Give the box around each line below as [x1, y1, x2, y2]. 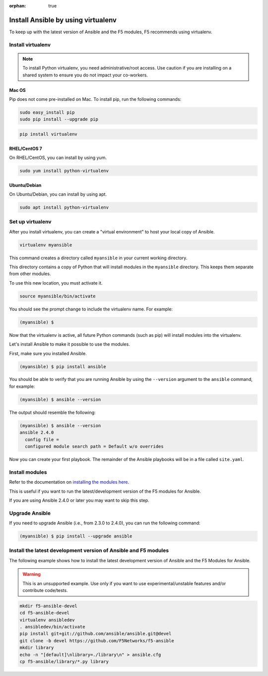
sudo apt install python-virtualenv [19, 204, 109, 210]
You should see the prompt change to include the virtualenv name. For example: [9, 306, 173, 312]
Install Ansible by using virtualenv [9, 15, 117, 24]
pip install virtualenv [19, 131, 78, 137]
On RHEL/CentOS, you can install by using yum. [9, 154, 107, 160]
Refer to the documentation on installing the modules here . [9, 479, 130, 485]
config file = [25, 437, 60, 442]
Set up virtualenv [9, 219, 52, 225]
